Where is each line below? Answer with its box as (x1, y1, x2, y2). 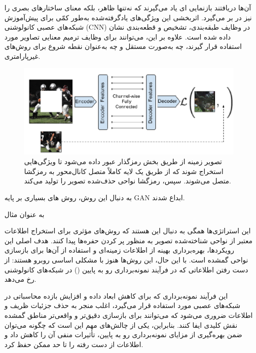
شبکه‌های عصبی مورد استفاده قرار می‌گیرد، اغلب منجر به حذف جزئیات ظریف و (4, 300, 241, 310)
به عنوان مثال (4, 209, 44, 219)
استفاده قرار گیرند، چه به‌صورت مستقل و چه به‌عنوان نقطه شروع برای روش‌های (4, 41, 242, 51)
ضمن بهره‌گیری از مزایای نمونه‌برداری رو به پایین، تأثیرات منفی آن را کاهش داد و (4, 329, 242, 340)
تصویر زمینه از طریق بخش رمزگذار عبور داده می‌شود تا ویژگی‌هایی (24, 156, 222, 167)
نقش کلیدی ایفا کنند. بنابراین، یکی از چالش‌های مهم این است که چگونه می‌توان (4, 319, 238, 330)
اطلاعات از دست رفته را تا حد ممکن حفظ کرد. (4, 339, 144, 349)
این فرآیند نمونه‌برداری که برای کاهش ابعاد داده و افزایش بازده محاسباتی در (4, 290, 228, 301)
